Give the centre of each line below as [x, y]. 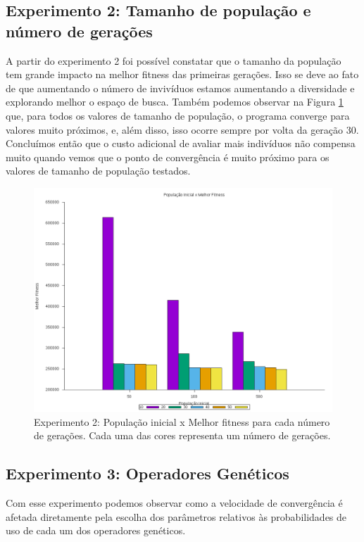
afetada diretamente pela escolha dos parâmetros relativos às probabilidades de [176, 516]
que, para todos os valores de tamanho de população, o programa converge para [178, 115]
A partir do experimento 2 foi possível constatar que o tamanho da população [174, 60]
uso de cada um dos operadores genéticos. [96, 530]
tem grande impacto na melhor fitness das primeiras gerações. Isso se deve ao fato [182, 74]
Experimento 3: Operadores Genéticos [148, 473]
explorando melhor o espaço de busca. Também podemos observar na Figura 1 [175, 102]
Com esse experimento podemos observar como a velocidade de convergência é [174, 502]
